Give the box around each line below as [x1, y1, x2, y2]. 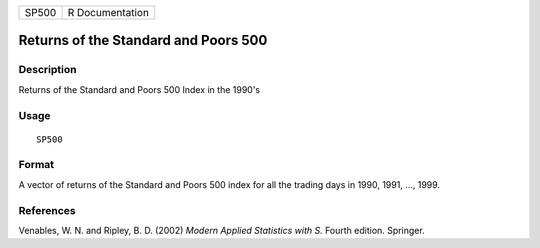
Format [18, 158, 55, 172]
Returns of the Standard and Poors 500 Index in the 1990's [18, 83, 260, 95]
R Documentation [67, 6, 150, 19]
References [18, 203, 76, 217]
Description [18, 63, 77, 77]
